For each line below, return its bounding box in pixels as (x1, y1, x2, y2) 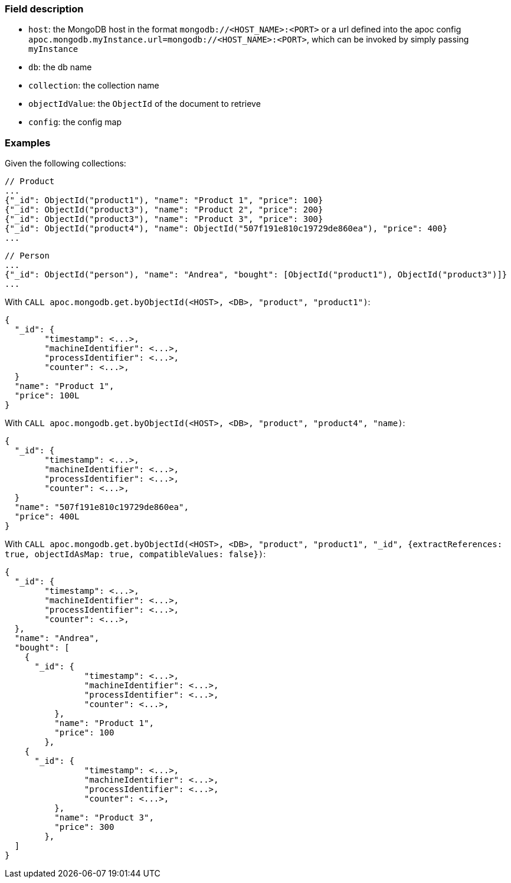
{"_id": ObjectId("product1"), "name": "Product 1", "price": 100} (5, 195, 323, 205)
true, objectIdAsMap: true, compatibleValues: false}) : (5, 549, 266, 560)
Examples (5, 136, 51, 149)
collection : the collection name (28, 80, 159, 91)
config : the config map (28, 117, 122, 127)
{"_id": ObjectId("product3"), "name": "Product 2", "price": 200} (5, 205, 323, 215)
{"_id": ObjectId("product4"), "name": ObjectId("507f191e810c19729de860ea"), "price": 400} (5, 224, 448, 234)
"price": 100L (14, 391, 80, 401)
